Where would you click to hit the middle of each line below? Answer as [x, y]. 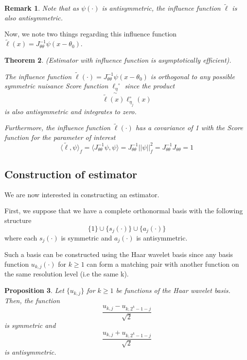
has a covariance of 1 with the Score [189, 128]
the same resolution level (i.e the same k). [67, 274]
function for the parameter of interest [60, 137]
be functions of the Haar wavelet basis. [173, 290]
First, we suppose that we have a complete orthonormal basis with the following [124, 211]
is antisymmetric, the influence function [161, 8]
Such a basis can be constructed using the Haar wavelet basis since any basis [119, 254]
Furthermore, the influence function [57, 128]
